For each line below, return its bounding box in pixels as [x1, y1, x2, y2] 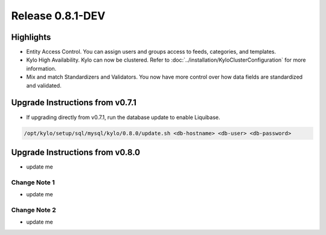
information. [26, 65, 57, 72]
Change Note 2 [11, 205, 57, 214]
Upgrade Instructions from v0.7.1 [11, 97, 137, 108]
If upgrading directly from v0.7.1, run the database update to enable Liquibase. [26, 114, 220, 121]
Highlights [11, 32, 51, 42]
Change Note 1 [11, 178, 55, 187]
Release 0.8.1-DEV [11, 9, 106, 22]
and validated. [26, 82, 62, 89]
